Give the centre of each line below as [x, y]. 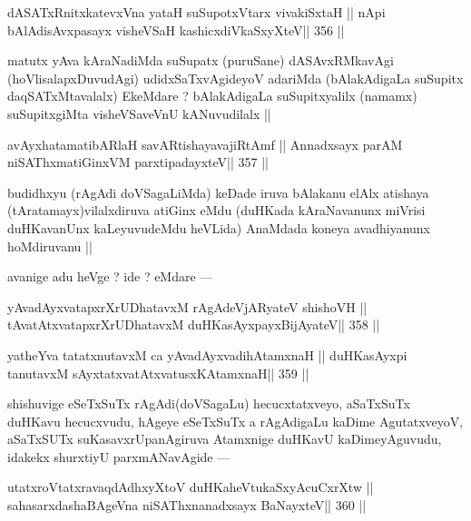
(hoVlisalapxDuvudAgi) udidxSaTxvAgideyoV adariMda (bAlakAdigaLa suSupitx [235, 78]
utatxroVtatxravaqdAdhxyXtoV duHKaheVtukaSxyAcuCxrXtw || [191, 487]
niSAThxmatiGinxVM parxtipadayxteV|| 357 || [138, 162]
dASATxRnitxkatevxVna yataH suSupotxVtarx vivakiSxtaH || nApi [196, 12]
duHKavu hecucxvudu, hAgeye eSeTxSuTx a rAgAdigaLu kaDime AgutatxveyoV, [235, 421]
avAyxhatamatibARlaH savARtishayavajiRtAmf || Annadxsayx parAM [205, 144]
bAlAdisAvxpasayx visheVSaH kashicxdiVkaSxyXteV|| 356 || [176, 29]
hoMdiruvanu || [50, 246]
